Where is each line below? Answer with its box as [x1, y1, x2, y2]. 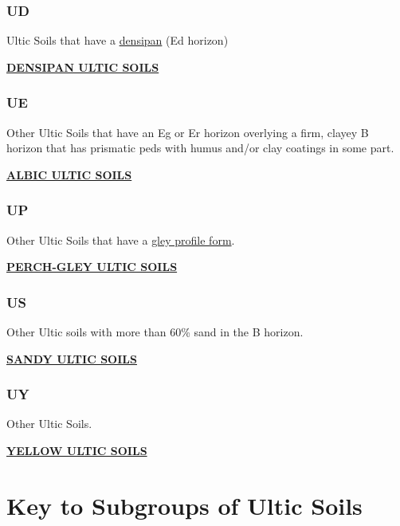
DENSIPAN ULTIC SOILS [6, 58, 159, 75]
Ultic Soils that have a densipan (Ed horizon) [6, 32, 229, 49]
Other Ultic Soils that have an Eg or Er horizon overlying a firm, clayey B [6, 124, 369, 140]
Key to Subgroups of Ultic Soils [6, 489, 363, 521]
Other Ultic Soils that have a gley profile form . [6, 231, 235, 248]
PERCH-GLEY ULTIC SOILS [6, 258, 178, 275]
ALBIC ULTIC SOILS [6, 166, 132, 183]
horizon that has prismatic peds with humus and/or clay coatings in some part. [6, 139, 394, 156]
